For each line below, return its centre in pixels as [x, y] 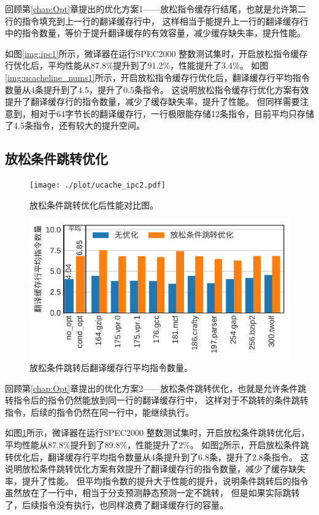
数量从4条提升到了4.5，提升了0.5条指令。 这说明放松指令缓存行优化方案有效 [157, 89]
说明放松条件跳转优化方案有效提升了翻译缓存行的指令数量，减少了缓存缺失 [155, 469]
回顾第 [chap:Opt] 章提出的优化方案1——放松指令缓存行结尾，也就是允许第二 [156, 9]
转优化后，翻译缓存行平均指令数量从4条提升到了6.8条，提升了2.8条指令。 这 [157, 456]
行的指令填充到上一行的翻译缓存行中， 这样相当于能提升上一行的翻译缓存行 [157, 21]
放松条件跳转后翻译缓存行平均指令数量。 [111, 368]
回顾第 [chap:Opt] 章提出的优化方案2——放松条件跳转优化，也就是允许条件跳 [156, 388]
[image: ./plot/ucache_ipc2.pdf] [98, 185]
